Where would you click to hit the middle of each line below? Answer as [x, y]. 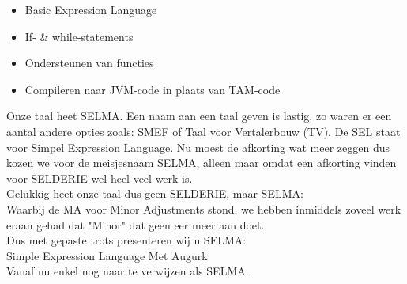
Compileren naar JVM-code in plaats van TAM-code [153, 89]
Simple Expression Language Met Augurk [107, 255]
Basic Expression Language [91, 9]
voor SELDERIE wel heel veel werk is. [100, 178]
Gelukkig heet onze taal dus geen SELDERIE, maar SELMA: [155, 193]
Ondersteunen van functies [89, 63]
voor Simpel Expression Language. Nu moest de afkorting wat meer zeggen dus [198, 147]
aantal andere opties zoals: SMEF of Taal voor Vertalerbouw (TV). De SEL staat [203, 131]
